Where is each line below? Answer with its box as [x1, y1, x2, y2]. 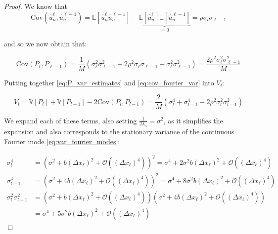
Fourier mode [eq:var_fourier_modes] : [4, 136, 120, 146]
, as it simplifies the [163, 115, 223, 125]
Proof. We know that [4, 1, 67, 11]
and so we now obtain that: [4, 39, 87, 49]
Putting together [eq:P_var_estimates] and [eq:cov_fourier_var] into [4, 77, 214, 87]
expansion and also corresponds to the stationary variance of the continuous [4, 126, 234, 137]
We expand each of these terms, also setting [4, 115, 137, 125]
